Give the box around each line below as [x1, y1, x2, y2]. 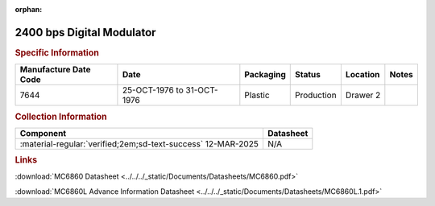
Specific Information [14, 47, 100, 58]
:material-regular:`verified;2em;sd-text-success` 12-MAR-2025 [19, 138, 259, 149]
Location [345, 69, 380, 80]
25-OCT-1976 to [122, 84, 184, 96]
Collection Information [14, 111, 108, 122]
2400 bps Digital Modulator [14, 25, 156, 39]
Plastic [244, 89, 270, 101]
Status [295, 69, 321, 80]
